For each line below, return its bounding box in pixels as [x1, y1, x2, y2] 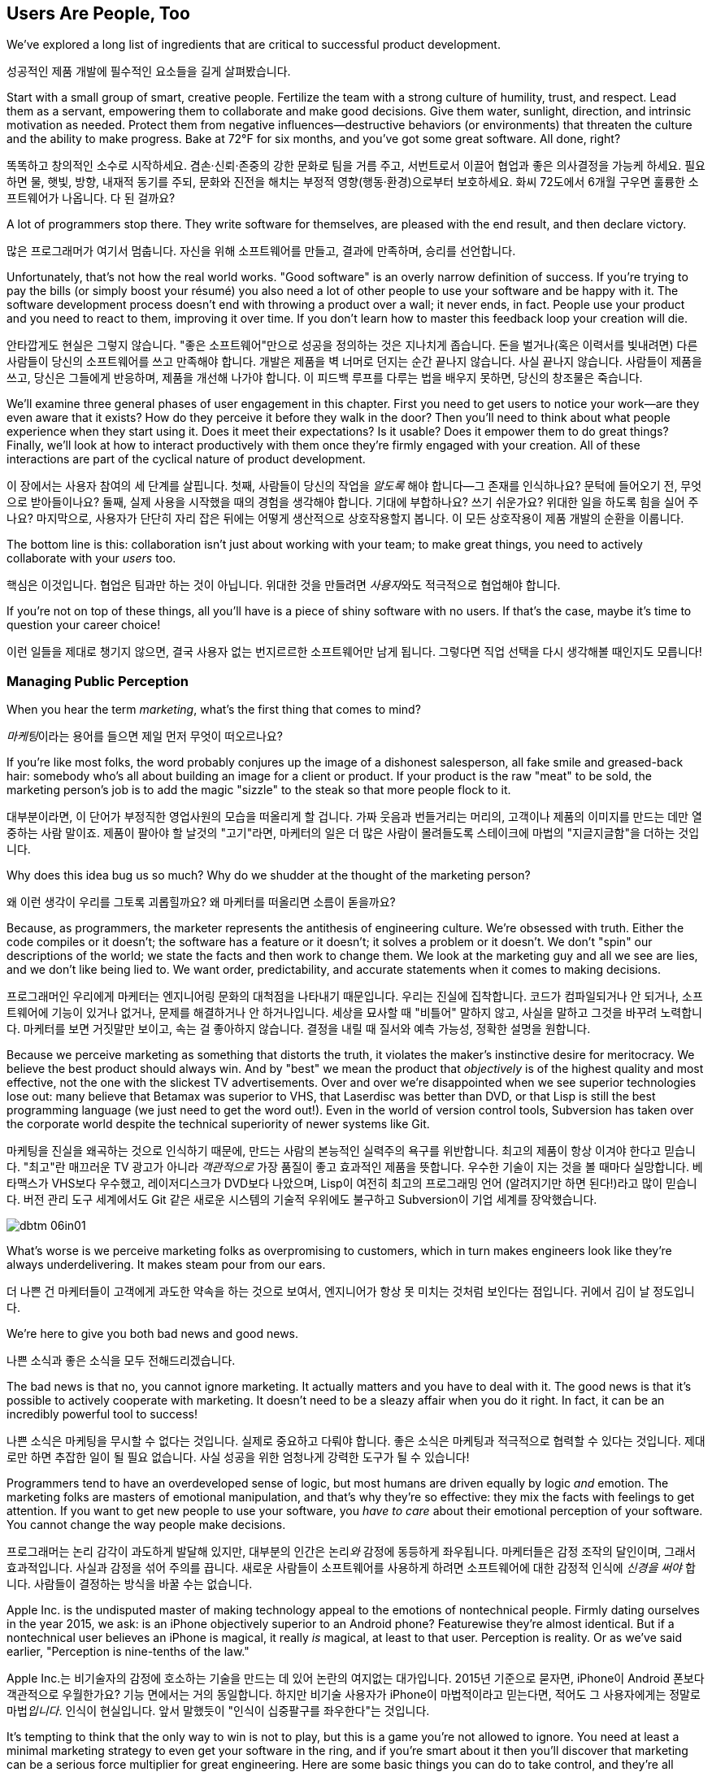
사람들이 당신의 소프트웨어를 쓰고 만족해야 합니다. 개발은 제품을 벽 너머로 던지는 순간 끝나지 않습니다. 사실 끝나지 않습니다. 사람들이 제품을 [7, 354, 702, 369]
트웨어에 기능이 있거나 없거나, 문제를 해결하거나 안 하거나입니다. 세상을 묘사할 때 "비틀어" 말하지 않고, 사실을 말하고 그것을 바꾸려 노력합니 [7, 1005, 702, 1020]
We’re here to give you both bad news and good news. [7, 1327, 299, 1341]
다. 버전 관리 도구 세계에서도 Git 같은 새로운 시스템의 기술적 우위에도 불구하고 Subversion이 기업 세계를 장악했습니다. [7, 1192, 597, 1207]
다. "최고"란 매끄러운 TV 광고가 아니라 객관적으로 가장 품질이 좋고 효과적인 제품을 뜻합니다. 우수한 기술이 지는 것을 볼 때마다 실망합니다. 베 [7, 1160, 703, 1175]
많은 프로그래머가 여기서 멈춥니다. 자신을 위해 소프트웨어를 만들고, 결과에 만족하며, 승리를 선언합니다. [7, 244, 516, 258]
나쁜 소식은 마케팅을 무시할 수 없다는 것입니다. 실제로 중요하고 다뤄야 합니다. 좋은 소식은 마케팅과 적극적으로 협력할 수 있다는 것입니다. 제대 [7, 1434, 705, 1448]
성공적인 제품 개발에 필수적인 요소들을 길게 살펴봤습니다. [7, 64, 291, 79]
